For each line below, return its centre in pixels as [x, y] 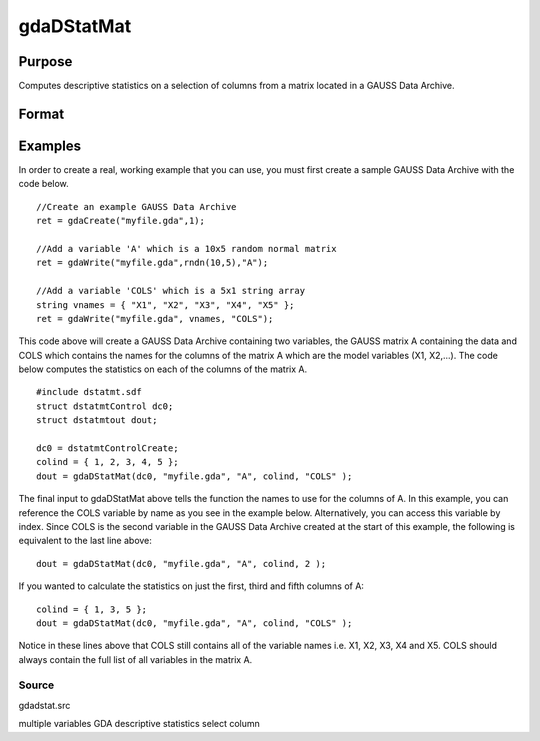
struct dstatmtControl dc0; [105, 406]
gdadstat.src [44, 705]
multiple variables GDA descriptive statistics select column [139, 724]
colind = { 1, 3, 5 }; [92, 609]
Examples [50, 145]
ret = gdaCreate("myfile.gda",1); [120, 221]
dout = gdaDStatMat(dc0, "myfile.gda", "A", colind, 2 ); [181, 563]
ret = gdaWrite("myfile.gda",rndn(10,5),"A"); [152, 263]
